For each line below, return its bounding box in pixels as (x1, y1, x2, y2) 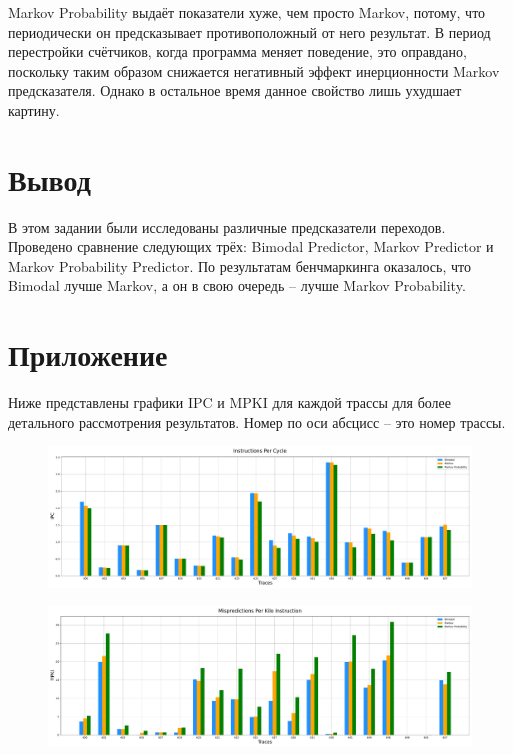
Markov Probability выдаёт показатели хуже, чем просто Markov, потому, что (8, 2, 486, 22)
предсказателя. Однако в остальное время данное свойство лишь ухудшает (8, 80, 462, 101)
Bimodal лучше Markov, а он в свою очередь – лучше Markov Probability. (8, 275, 466, 296)
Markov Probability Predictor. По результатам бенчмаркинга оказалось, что (8, 255, 471, 276)
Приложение (8, 334, 168, 375)
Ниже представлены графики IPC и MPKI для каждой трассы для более (8, 392, 452, 413)
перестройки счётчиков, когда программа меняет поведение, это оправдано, (8, 41, 467, 62)
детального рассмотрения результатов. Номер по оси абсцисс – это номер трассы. (8, 411, 506, 432)
